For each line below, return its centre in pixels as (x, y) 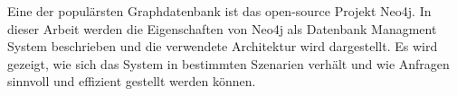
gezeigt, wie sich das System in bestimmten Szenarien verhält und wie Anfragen (228, 63)
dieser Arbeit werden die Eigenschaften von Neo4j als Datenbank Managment (222, 28)
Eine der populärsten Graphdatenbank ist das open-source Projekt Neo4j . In (219, 11)
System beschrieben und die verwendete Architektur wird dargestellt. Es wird (223, 46)
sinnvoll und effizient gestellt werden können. (132, 81)
